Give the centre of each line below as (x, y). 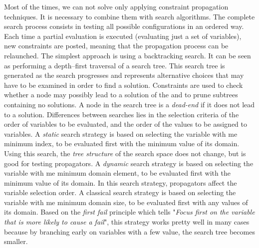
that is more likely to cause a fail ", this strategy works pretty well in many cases (127, 222)
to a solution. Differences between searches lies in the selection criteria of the (122, 114)
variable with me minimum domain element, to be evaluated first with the (117, 173)
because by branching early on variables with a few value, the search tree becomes (129, 231)
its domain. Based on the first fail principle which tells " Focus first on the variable (129, 212)
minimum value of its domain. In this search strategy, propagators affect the (121, 182)
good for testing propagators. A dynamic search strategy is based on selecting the (129, 163)
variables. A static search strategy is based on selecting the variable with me (121, 133)
